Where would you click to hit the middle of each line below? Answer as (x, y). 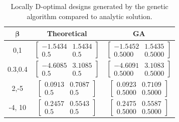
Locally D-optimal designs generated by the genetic (89, 6)
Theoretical (67, 33)
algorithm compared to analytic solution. (89, 16)
